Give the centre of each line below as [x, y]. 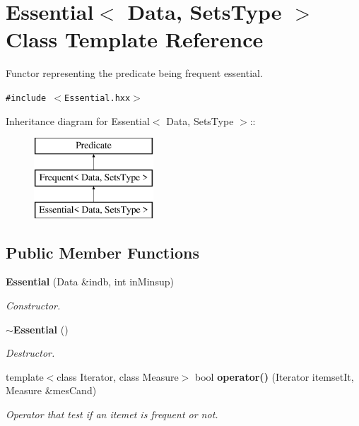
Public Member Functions [102, 252]
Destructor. [30, 353]
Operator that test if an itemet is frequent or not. [112, 414]
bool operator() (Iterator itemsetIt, [275, 376]
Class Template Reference [135, 39]
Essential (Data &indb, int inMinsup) [90, 282]
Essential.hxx [98, 98]
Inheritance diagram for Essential [78, 120]
